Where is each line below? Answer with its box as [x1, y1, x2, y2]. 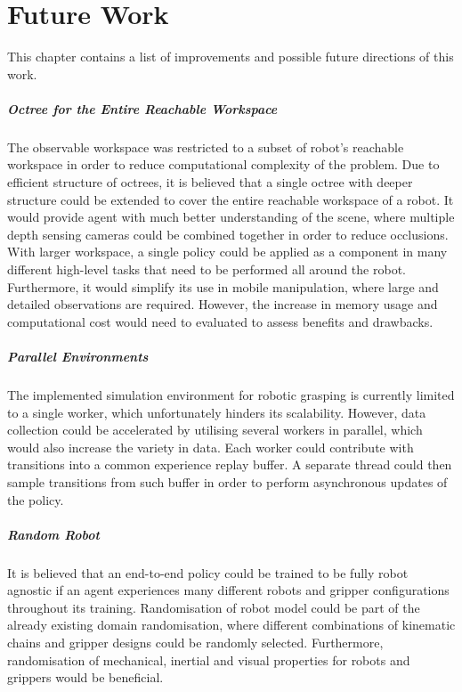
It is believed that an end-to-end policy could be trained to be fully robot [7, 563, 409, 582]
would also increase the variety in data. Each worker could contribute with [7, 437, 414, 456]
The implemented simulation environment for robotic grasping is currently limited [7, 385, 455, 403]
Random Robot [7, 525, 100, 543]
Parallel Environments [7, 347, 149, 365]
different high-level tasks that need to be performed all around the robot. [7, 260, 406, 279]
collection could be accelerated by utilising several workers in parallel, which [7, 420, 423, 439]
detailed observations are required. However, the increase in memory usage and [7, 295, 438, 313]
